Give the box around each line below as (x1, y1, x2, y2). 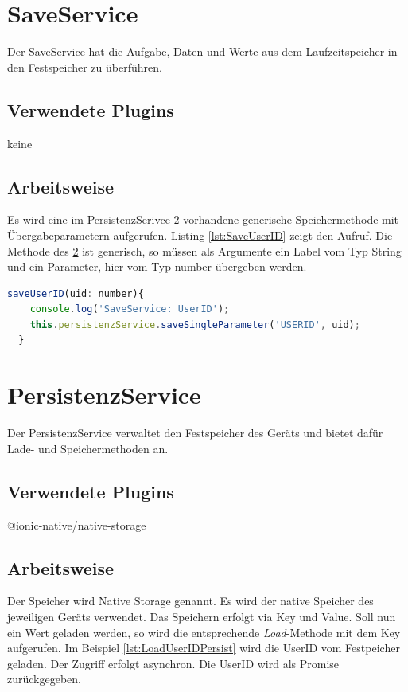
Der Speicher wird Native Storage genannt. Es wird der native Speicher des (7, 592, 374, 609)
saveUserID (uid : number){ (7, 287, 144, 299)
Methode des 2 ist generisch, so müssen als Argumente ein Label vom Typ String (7, 242, 402, 259)
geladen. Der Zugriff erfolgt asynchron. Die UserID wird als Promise (7, 655, 340, 671)
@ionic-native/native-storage (7, 516, 146, 533)
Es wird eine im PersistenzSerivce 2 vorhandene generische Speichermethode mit (7, 211, 399, 228)
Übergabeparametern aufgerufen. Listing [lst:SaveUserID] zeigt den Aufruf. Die (7, 226, 393, 243)
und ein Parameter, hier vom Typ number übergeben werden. (7, 258, 307, 275)
